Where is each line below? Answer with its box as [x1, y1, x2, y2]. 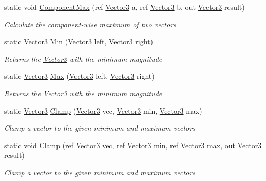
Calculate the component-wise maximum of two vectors [4, 19, 176, 29]
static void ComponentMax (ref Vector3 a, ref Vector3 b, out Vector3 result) [4, 2, 245, 12]
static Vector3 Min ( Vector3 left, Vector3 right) [4, 36, 154, 47]
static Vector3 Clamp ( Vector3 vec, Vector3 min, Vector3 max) [4, 105, 202, 116]
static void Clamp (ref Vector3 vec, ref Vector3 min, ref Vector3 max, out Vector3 [4, 139, 262, 150]
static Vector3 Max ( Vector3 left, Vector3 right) [4, 70, 155, 81]
